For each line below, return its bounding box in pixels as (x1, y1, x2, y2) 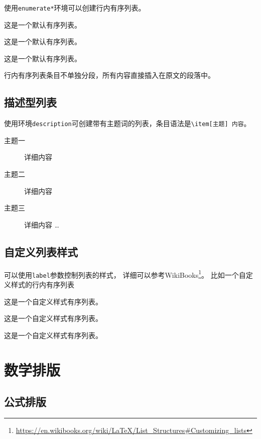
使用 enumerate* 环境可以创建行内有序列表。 (4, 3, 146, 13)
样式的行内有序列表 (11, 279, 74, 289)
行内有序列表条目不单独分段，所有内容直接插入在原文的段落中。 (4, 70, 215, 80)
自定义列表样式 (4, 244, 78, 259)
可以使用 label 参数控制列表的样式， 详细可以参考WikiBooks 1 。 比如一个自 (4, 268, 246, 280)
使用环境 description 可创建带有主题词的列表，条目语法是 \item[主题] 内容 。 (4, 118, 251, 129)
